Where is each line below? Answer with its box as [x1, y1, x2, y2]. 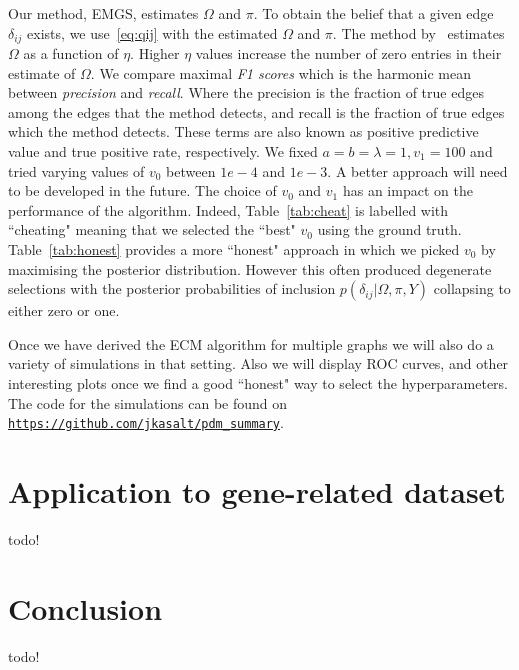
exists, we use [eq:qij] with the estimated [27, 22, 278, 43]
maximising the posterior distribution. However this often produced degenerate [8, 258, 492, 279]
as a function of [23, 43, 119, 64]
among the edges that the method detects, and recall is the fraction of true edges [8, 101, 505, 122]
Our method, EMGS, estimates [8, 3, 199, 23]
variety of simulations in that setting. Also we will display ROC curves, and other [8, 353, 509, 374]
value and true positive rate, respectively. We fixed [8, 141, 318, 162]
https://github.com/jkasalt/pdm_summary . [8, 412, 284, 433]
